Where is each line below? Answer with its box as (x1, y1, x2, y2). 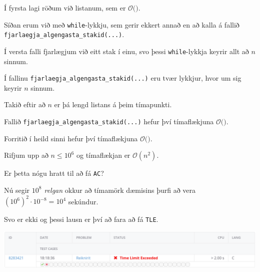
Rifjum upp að (4, 150, 48, 160)
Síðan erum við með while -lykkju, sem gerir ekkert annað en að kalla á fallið (4, 19, 239, 30)
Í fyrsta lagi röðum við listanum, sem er (4, 3, 126, 13)
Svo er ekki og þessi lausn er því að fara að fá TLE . (4, 214, 158, 224)
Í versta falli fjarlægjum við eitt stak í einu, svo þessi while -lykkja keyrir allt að (4, 46, 249, 56)
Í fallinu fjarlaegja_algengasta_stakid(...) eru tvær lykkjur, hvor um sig (4, 73, 241, 83)
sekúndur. (68, 196, 98, 206)
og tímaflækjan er (76, 150, 130, 160)
